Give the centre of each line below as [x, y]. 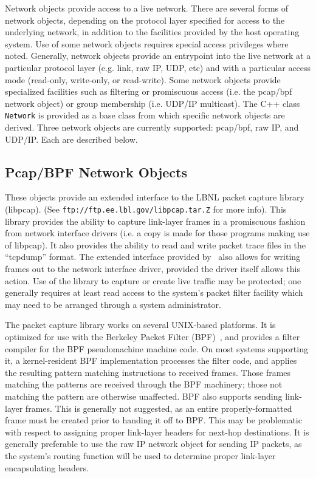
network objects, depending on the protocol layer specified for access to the [145, 20]
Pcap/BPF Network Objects [96, 172]
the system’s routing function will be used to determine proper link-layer [140, 455]
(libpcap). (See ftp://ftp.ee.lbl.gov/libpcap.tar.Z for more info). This [146, 209]
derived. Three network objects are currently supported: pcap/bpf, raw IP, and [152, 127]
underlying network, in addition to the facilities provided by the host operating [152, 32]
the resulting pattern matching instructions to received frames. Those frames [148, 372]
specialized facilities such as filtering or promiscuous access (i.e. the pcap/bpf [149, 91]
